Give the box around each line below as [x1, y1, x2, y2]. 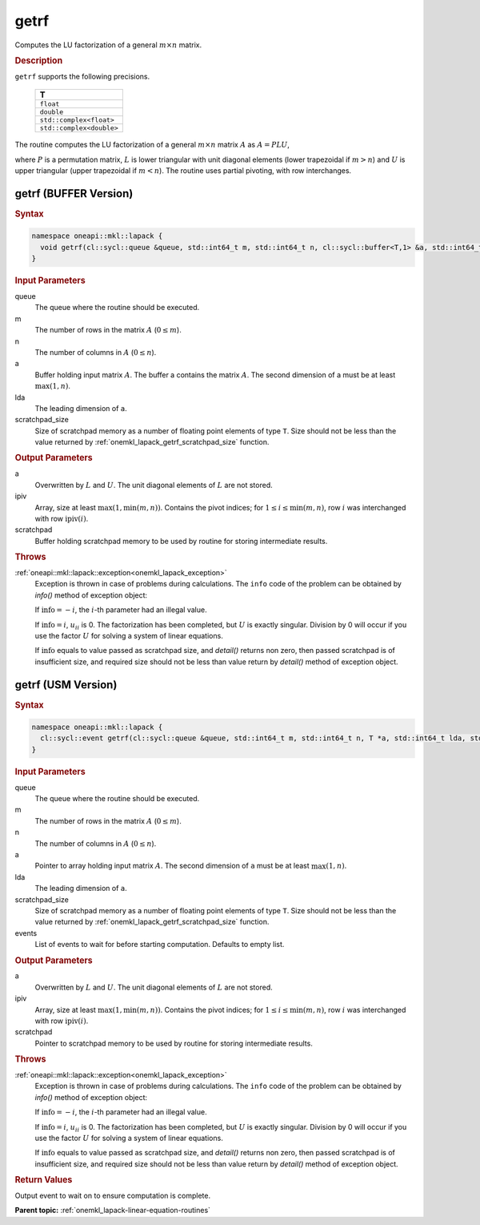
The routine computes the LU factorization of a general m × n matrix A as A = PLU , [14, 140, 290, 150]
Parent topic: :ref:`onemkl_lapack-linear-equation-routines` [14, 1206, 211, 1215]
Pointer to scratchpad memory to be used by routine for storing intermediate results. [34, 1038, 314, 1048]
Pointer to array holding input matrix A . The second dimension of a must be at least [34, 861, 310, 871]
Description [14, 54, 63, 66]
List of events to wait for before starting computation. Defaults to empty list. [34, 940, 285, 949]
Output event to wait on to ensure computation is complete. [14, 1191, 211, 1201]
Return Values [14, 1175, 73, 1186]
